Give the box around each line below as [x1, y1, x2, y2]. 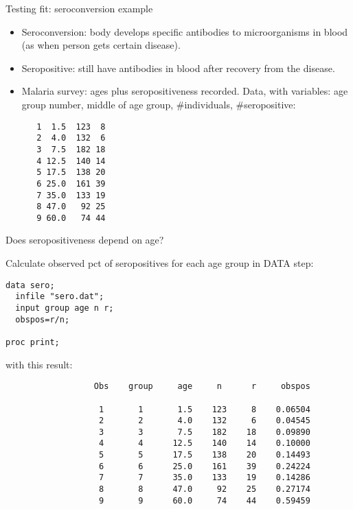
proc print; [5, 337, 60, 347]
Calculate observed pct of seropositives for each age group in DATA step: [5, 256, 314, 270]
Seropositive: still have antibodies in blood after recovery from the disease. [21, 60, 335, 75]
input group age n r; [15, 303, 114, 313]
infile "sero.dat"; [15, 292, 104, 302]
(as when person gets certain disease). [21, 38, 181, 52]
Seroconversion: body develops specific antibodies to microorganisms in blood [21, 24, 348, 38]
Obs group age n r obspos [93, 381, 310, 392]
